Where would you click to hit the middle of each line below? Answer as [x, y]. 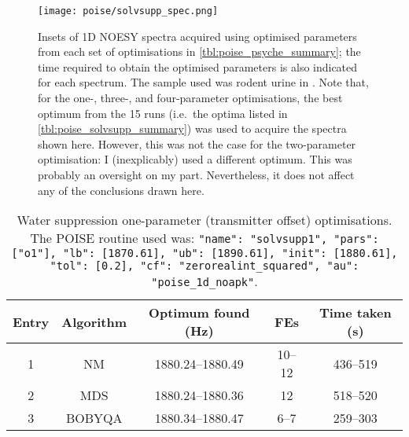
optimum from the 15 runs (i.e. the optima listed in [163, 113]
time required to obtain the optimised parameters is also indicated [198, 66]
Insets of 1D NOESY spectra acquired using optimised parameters [197, 36]
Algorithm [94, 321]
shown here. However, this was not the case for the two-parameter [197, 143]
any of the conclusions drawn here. [121, 190]
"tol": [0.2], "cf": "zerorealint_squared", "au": [204, 266]
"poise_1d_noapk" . [204, 281]
